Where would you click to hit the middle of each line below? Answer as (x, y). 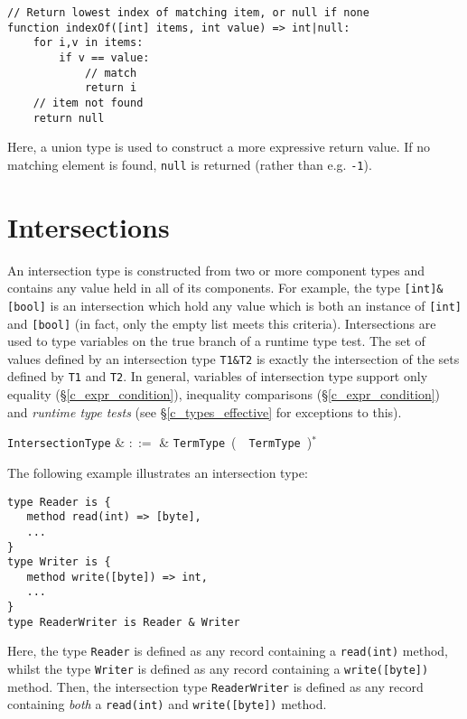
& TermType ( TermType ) (236, 442)
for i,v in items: (88, 43)
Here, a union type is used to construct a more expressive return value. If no (219, 147)
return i (111, 88)
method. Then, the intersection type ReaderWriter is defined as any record (215, 686)
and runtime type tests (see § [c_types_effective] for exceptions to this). (205, 411)
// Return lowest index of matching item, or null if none (188, 13)
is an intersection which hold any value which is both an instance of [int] (256, 305)
